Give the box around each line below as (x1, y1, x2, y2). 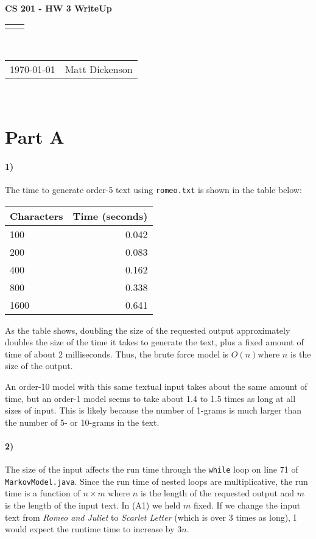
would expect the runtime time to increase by (5, 523, 175, 535)
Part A (5, 124, 65, 149)
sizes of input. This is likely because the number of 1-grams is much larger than (5, 404, 302, 417)
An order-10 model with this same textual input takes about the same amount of (5, 379, 307, 392)
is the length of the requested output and (140, 487, 295, 499)
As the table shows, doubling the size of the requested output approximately (5, 323, 290, 336)
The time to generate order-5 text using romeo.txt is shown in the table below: (5, 183, 302, 196)
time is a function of (5, 487, 80, 499)
